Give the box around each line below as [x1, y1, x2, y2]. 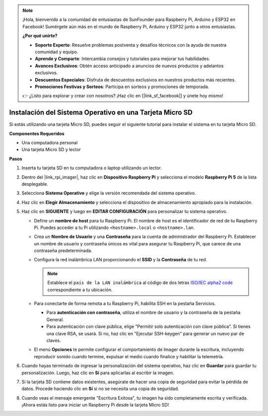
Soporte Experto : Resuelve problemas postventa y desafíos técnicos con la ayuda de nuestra [35, 42, 227, 48]
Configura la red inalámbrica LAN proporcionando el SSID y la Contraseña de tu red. [34, 257, 207, 263]
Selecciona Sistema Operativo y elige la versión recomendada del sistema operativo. [21, 190, 196, 196]
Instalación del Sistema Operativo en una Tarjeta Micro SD [9, 108, 193, 117]
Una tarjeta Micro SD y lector [21, 147, 81, 153]
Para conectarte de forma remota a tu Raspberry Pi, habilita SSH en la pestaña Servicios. [34, 301, 216, 307]
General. [46, 316, 64, 322]
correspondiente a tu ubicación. [47, 287, 113, 293]
